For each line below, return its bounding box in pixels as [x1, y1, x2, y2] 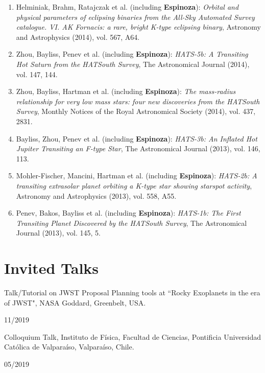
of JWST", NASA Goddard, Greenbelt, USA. [4, 297, 146, 308]
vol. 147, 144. [16, 68, 58, 79]
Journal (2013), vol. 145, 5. [16, 227, 101, 238]
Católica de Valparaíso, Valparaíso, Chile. [4, 341, 134, 352]
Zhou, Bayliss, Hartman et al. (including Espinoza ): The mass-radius [16, 86, 236, 97]
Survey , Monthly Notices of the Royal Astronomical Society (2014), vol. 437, [16, 106, 256, 116]
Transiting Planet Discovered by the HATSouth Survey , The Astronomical [16, 217, 247, 228]
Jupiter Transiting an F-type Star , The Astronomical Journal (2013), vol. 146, [16, 143, 260, 154]
